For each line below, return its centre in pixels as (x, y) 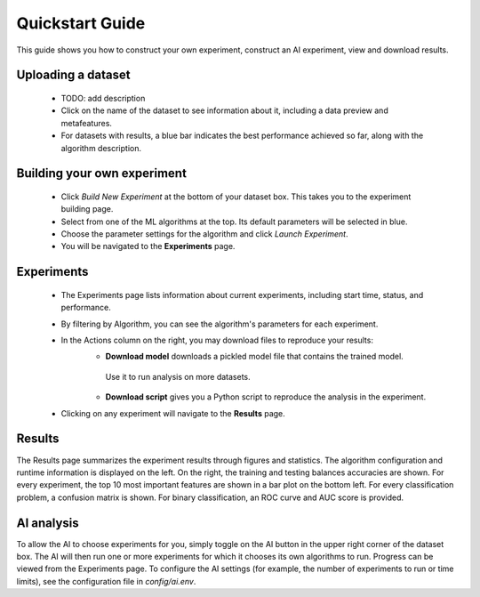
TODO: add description (103, 98)
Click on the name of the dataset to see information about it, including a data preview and (224, 110)
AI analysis (48, 523)
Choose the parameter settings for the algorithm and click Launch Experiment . (204, 234)
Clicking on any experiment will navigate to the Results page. (173, 413)
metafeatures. (87, 123)
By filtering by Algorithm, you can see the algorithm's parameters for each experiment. (220, 324)
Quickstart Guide (81, 23)
